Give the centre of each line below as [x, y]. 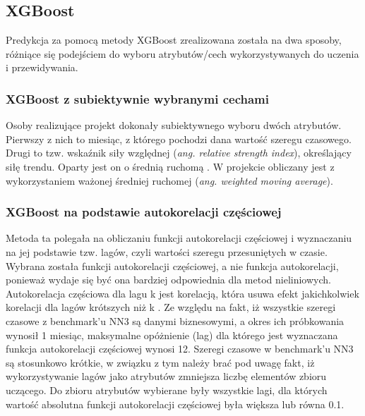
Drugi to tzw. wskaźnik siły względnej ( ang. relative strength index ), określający [179, 153]
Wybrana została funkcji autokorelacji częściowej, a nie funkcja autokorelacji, [172, 265]
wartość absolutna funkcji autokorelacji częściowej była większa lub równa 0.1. [175, 404]
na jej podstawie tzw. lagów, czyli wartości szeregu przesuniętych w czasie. [167, 251]
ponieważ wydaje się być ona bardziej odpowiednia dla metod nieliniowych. [168, 280]
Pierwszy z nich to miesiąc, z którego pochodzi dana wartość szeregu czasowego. [179, 139]
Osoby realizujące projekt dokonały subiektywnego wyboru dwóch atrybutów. [174, 125]
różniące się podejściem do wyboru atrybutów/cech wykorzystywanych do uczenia [182, 53]
